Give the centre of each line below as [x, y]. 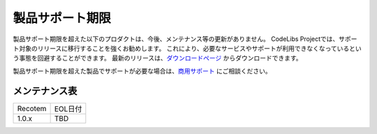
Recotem [32, 108]
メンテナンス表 [45, 91]
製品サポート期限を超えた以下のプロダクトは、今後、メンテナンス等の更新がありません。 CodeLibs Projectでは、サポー [185, 39]
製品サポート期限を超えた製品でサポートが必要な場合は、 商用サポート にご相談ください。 [142, 71]
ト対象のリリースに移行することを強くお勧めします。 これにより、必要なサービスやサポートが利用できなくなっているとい [187, 48]
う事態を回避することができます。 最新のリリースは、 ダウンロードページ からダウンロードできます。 [158, 58]
